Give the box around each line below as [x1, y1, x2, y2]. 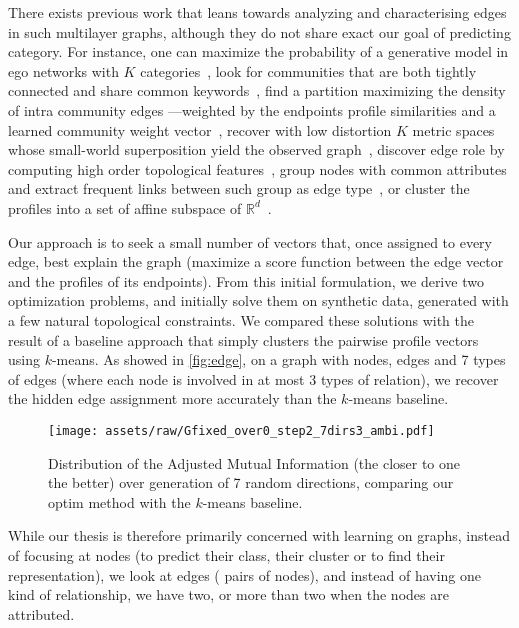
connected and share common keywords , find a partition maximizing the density [8, 80, 506, 101]
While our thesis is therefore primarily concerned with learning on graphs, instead [8, 525, 511, 546]
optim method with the [48, 491, 191, 512]
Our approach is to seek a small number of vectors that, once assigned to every [8, 231, 492, 252]
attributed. [8, 603, 75, 624]
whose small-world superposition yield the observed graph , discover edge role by [8, 139, 505, 160]
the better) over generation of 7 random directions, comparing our [48, 472, 454, 493]
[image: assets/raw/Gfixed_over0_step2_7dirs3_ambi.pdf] [48, 423, 435, 438]
